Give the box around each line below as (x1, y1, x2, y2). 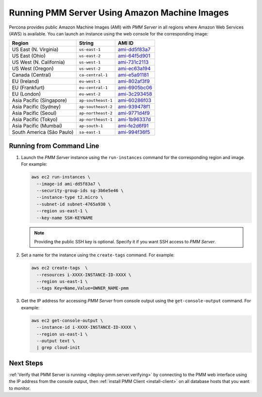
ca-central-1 (79, 72, 108, 78)
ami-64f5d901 (117, 52, 150, 59)
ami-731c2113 (117, 59, 149, 65)
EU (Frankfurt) (12, 84, 45, 91)
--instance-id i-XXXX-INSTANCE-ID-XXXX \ (36, 325, 137, 330)
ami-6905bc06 (117, 84, 152, 91)
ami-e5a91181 (117, 72, 149, 79)
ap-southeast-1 (79, 97, 113, 103)
